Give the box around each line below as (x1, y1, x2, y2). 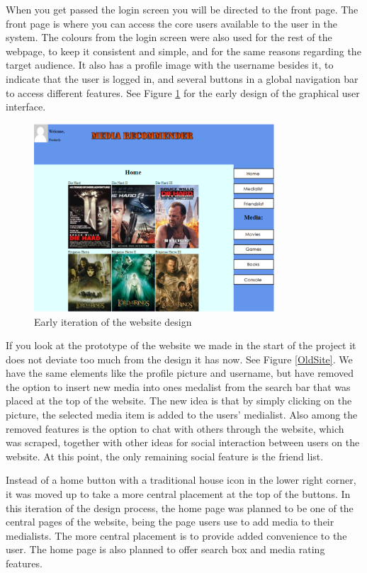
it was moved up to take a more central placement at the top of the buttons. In (6, 487, 351, 501)
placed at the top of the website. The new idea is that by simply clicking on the (6, 393, 352, 408)
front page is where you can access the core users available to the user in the (6, 16, 338, 30)
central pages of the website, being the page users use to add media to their (6, 514, 334, 529)
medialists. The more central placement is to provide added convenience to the (6, 528, 347, 543)
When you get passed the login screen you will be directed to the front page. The (6, 2, 358, 16)
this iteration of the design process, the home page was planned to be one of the (6, 500, 354, 515)
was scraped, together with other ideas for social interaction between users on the (6, 435, 360, 450)
